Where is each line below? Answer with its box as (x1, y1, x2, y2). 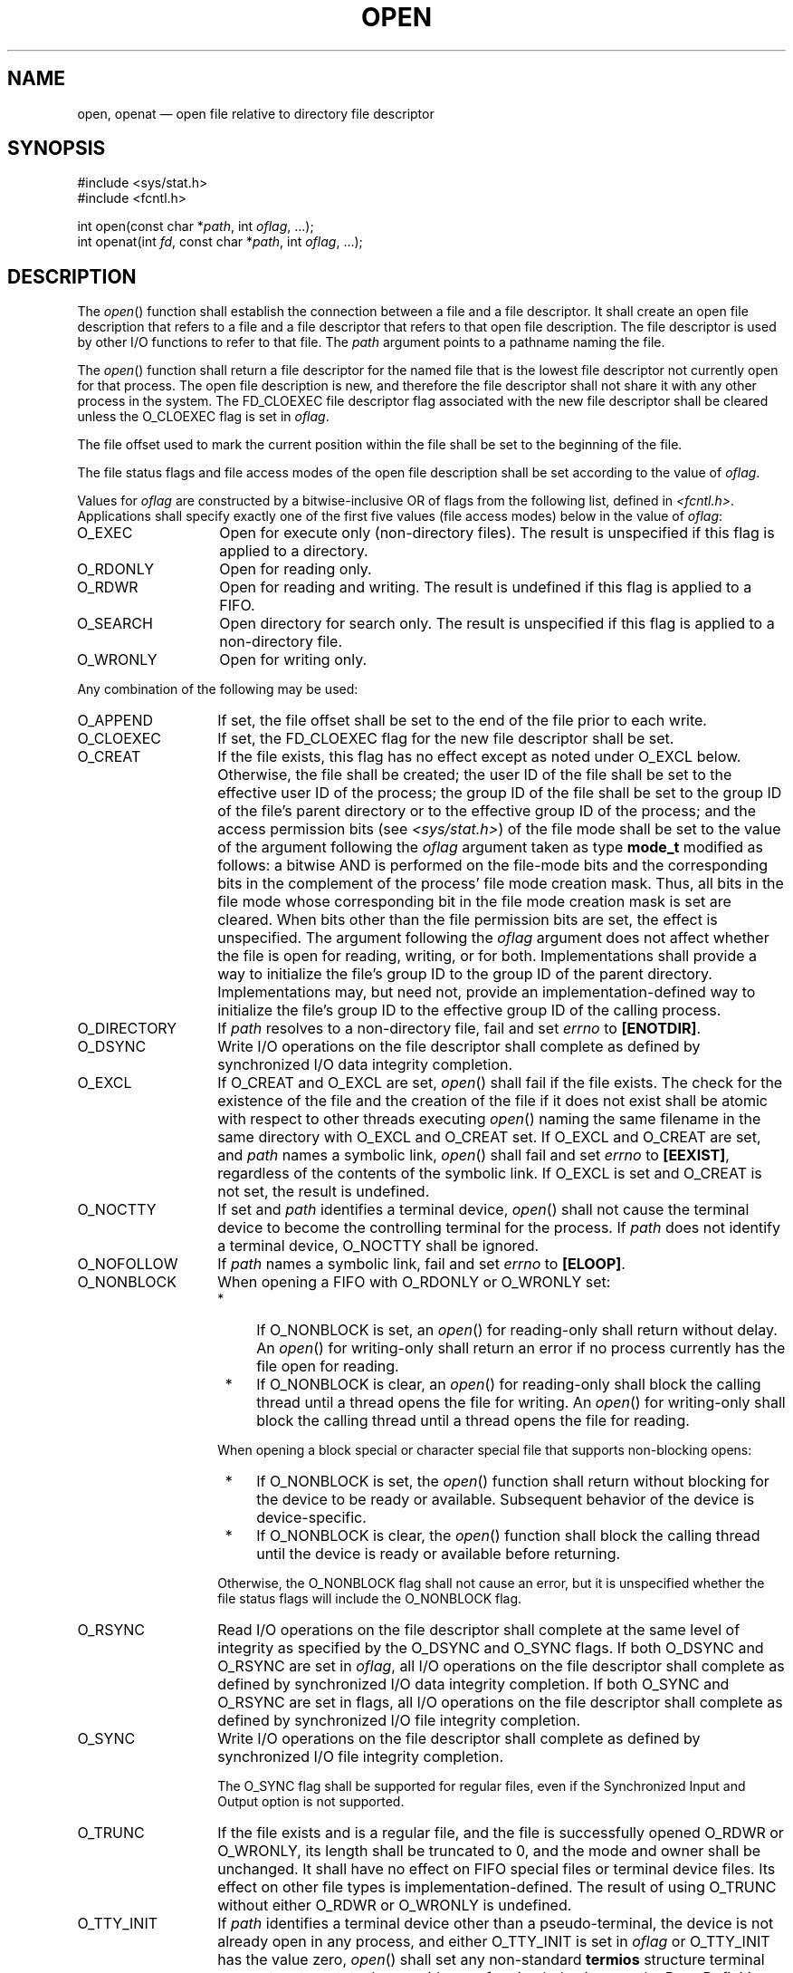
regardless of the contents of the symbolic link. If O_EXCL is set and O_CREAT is (217, 1164, 762, 1183)
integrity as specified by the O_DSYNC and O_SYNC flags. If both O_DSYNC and (217, 1639, 764, 1658)
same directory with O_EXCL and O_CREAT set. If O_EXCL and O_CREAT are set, (217, 1128, 761, 1147)
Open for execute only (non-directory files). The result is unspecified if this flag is (219, 524, 775, 543)
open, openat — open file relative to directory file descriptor (77, 105, 435, 121)
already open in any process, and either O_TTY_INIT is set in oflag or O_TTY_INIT (217, 1932, 770, 1951)
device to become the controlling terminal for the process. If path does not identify (217, 1218, 780, 1237)
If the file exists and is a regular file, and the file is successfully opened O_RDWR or (217, 1824, 784, 1843)
